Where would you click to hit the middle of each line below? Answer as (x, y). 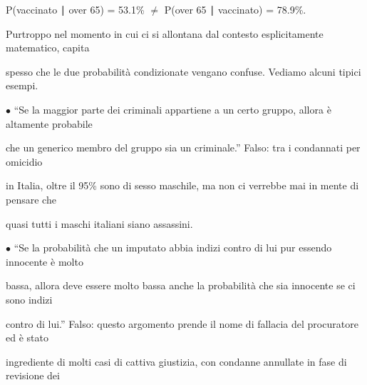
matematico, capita (48, 47)
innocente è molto (45, 261)
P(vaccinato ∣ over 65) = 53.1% (75, 9)
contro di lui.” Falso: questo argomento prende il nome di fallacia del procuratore (182, 323)
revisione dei (33, 375)
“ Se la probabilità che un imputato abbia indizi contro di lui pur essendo (173, 247)
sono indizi (29, 299)
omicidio (24, 161)
